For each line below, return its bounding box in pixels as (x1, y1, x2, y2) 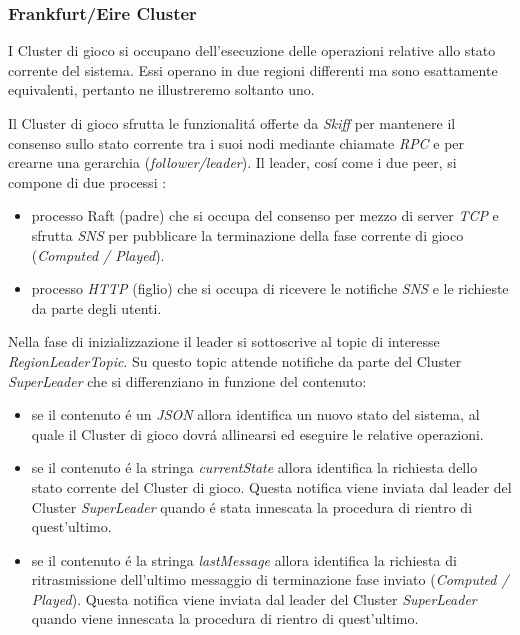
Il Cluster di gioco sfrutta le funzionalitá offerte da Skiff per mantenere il (8, 113, 456, 133)
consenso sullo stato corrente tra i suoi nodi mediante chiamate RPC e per (8, 132, 465, 153)
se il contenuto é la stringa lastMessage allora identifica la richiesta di (31, 549, 457, 570)
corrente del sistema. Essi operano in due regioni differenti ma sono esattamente (8, 59, 498, 80)
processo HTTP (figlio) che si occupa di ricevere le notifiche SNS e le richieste (31, 278, 509, 299)
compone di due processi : (8, 171, 167, 192)
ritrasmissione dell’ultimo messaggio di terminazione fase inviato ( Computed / (31, 569, 509, 590)
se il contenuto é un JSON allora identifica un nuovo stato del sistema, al (31, 404, 480, 425)
